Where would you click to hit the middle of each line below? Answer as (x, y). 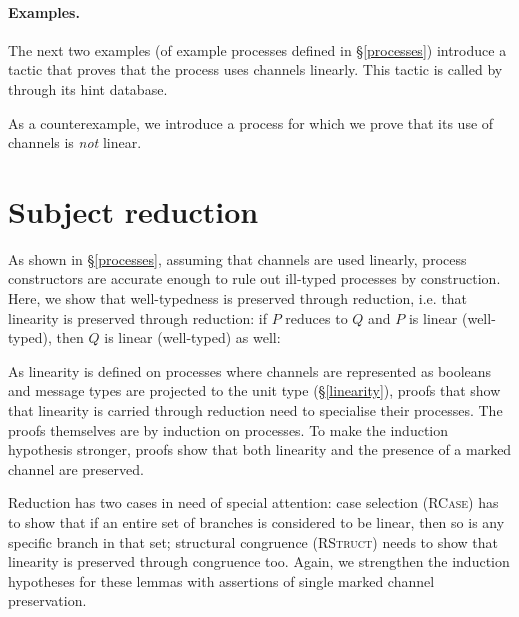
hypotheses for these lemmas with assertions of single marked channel (221, 580)
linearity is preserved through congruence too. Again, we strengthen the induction (259, 561)
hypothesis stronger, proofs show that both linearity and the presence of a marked (260, 449)
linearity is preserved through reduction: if (137, 317)
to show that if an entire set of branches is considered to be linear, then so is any (256, 522)
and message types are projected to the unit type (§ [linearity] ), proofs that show (254, 390)
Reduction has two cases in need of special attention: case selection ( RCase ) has (253, 502)
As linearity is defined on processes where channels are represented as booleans (250, 370)
